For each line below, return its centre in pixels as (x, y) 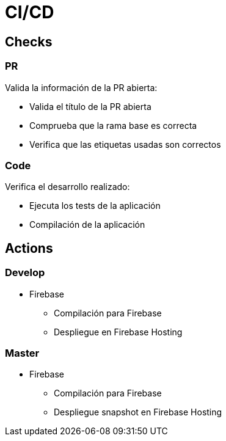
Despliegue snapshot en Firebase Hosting (138, 412)
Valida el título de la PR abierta (90, 106)
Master (22, 353)
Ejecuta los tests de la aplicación (95, 206)
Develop (25, 273)
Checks (29, 42)
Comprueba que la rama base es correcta (113, 125)
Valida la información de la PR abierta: (81, 87)
